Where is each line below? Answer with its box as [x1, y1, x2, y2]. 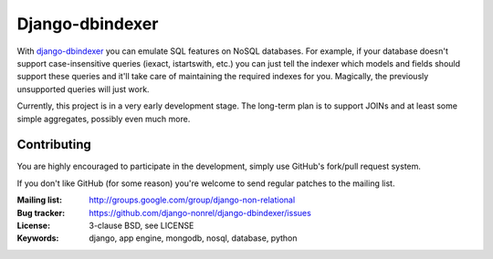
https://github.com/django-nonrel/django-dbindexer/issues [89, 207, 312, 218]
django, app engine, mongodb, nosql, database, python [89, 233, 298, 243]
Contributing [16, 137, 91, 152]
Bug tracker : [16, 207, 66, 218]
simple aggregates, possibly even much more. [16, 113, 191, 124]
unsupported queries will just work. [16, 83, 150, 95]
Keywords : [16, 233, 59, 243]
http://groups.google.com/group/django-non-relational [89, 194, 296, 205]
